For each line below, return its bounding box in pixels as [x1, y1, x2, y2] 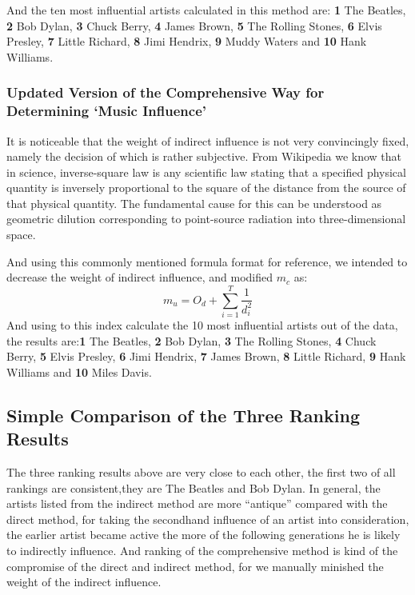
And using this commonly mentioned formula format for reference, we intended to [6, 253, 408, 270]
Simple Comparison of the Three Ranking [6, 402, 360, 427]
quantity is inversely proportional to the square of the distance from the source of [6, 179, 406, 196]
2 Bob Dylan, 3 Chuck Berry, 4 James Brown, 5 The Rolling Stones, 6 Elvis [6, 17, 382, 34]
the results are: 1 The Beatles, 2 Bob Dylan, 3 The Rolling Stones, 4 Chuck [6, 332, 377, 349]
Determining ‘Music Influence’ [6, 101, 207, 121]
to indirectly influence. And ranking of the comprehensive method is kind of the [6, 541, 398, 558]
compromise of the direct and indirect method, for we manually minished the [6, 557, 384, 574]
